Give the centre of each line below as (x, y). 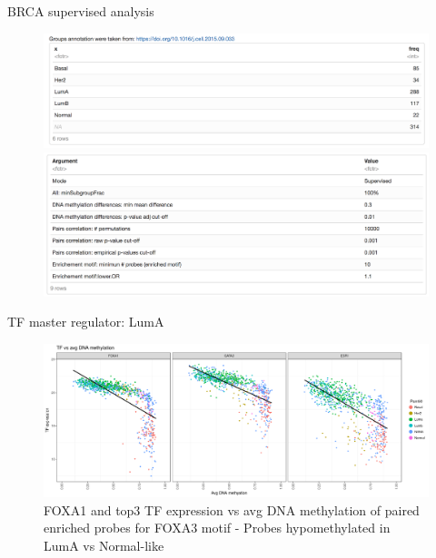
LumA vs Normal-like (104, 546)
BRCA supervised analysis (81, 11)
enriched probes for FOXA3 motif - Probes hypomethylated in (217, 528)
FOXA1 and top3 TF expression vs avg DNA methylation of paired (232, 509)
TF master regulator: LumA (86, 322)
